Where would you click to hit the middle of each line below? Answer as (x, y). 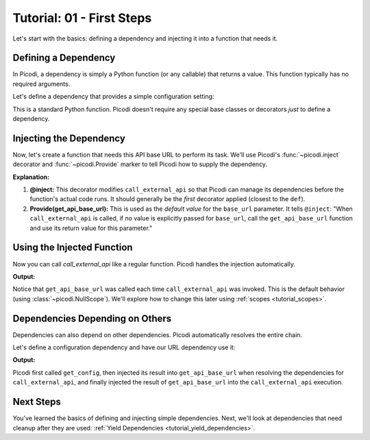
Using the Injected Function (73, 247)
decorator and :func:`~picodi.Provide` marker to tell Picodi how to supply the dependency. (140, 164)
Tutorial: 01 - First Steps (82, 18)
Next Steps (37, 402)
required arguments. (41, 84)
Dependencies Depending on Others (92, 318)
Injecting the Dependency (69, 138)
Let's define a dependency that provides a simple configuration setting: (113, 97)
